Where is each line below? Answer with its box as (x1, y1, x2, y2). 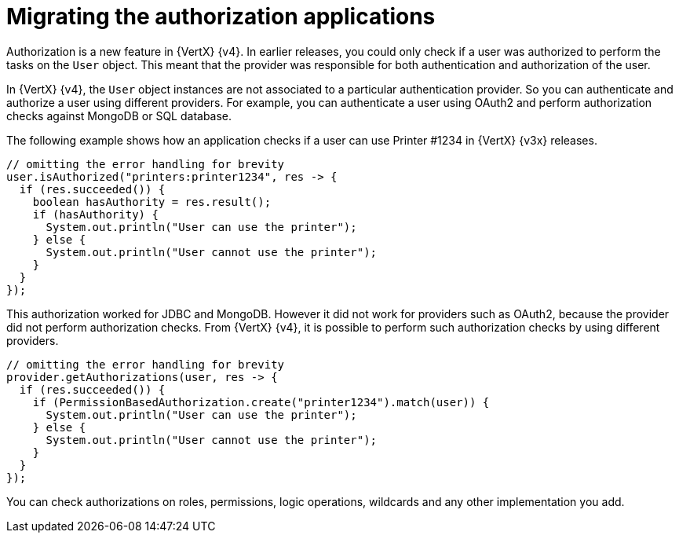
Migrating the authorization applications (6, 3, 436, 30)
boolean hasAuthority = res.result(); (32, 195, 272, 208)
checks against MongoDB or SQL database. (6, 108, 232, 123)
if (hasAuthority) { (32, 207, 159, 221)
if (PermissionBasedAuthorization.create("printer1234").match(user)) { (32, 395, 490, 409)
